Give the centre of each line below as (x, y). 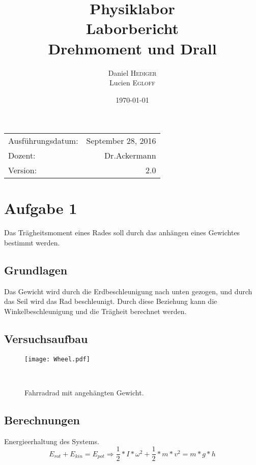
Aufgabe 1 (41, 208)
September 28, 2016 (121, 141)
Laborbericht (132, 28)
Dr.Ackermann (130, 156)
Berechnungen (42, 420)
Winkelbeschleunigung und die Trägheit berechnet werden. (95, 311)
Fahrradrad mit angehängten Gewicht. (84, 393)
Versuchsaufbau (46, 338)
